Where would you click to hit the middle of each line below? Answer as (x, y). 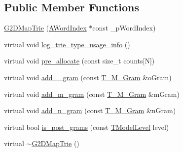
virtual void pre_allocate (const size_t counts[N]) (79, 61)
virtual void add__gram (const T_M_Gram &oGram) (88, 77)
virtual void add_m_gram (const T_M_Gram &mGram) (92, 94)
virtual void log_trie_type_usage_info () (67, 44)
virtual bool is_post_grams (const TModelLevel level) (87, 127)
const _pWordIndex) (124, 28)
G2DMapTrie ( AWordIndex (45, 28)
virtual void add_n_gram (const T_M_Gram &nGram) (90, 110)
